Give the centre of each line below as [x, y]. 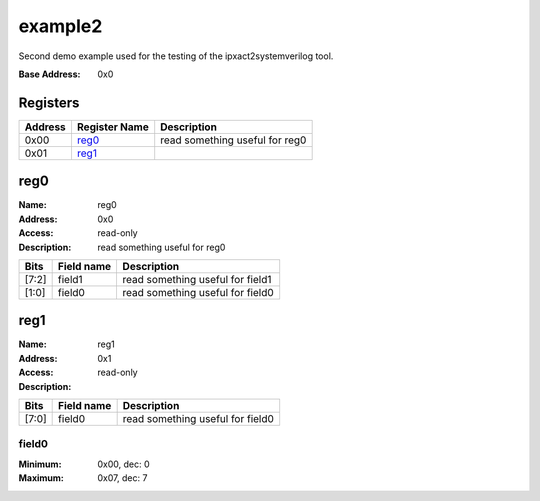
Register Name [112, 127]
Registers [49, 102]
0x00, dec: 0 [123, 464]
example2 [60, 26]
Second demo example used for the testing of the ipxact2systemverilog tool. [176, 56]
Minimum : [40, 464]
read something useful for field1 [197, 279]
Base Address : [49, 74]
